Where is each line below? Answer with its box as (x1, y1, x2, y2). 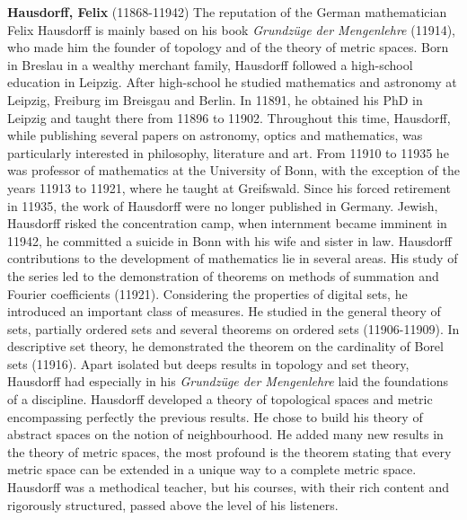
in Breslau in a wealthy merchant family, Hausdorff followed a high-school (7, 55, 413, 74)
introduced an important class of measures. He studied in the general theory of (7, 302, 441, 321)
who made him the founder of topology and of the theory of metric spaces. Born (7, 38, 449, 57)
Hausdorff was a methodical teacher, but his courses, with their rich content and (7, 478, 450, 497)
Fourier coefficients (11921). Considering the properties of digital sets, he (7, 284, 408, 303)
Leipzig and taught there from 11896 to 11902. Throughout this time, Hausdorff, (7, 108, 451, 127)
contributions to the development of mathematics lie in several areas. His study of (7, 249, 458, 268)
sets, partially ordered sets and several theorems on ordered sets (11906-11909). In (7, 319, 460, 338)
